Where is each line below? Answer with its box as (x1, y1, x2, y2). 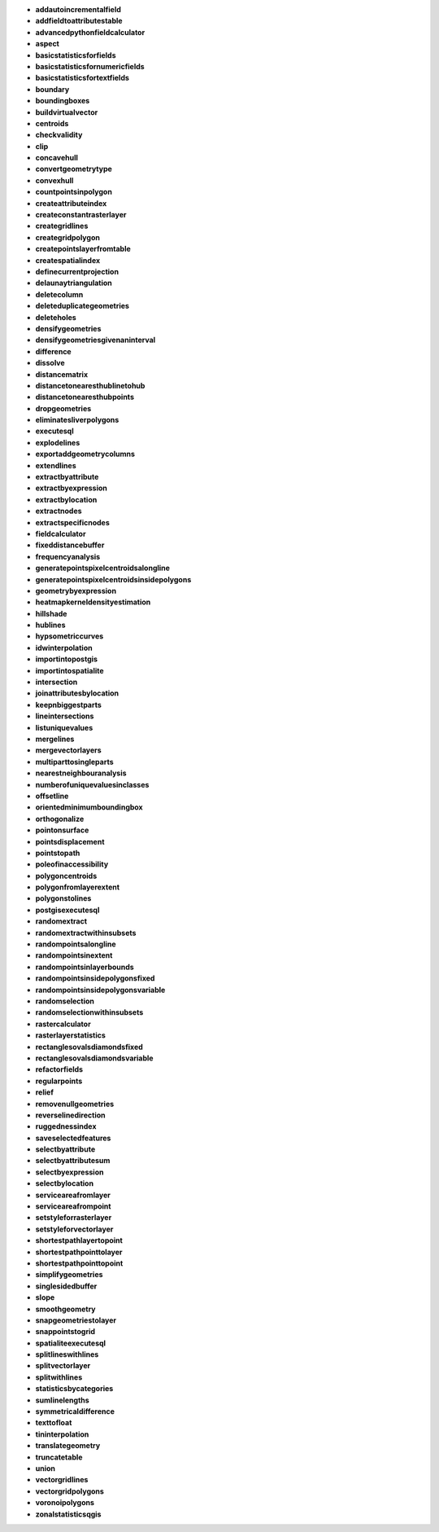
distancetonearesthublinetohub (35, 380, 146, 390)
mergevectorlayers (35, 745, 102, 755)
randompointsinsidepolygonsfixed (35, 973, 155, 983)
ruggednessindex (35, 1122, 97, 1131)
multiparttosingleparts (35, 757, 114, 766)
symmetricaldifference (35, 1407, 115, 1416)
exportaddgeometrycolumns (35, 449, 136, 459)
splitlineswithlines (35, 1350, 99, 1359)
